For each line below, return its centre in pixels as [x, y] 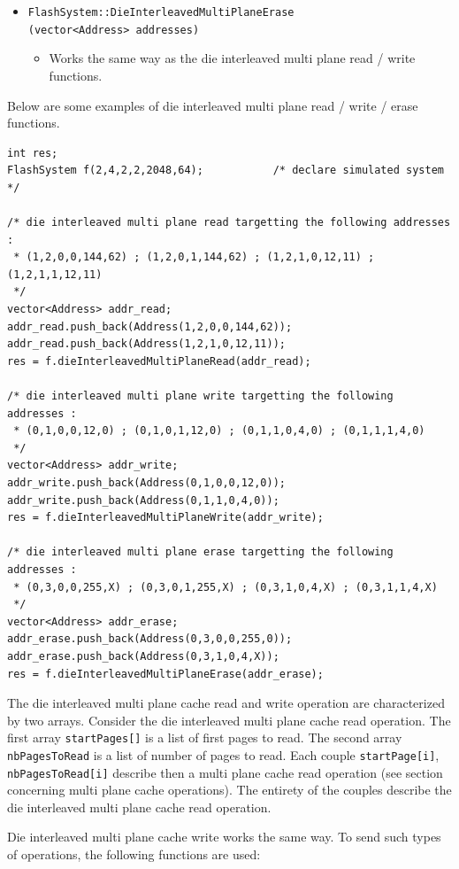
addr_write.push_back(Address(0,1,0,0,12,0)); [146, 482]
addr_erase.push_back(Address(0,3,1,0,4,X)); [143, 656]
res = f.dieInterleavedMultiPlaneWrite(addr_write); [165, 518]
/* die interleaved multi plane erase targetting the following [200, 552]
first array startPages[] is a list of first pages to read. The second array [205, 737]
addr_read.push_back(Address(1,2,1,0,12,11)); [146, 344]
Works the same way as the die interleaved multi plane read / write [232, 58]
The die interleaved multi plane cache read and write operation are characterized [226, 703]
